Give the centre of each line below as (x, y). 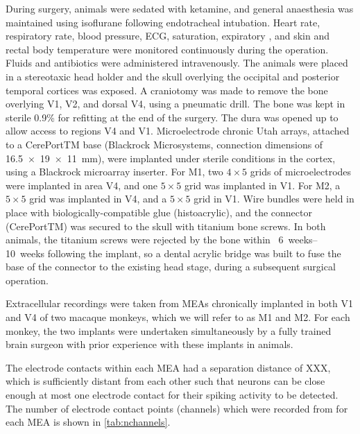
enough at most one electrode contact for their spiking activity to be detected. (172, 395)
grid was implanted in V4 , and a (98, 199)
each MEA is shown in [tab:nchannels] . (88, 422)
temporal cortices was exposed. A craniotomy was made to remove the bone (167, 90)
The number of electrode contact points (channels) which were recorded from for (177, 408)
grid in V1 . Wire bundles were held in (274, 199)
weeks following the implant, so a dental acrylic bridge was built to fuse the (180, 253)
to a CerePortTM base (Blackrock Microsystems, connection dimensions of (164, 144)
